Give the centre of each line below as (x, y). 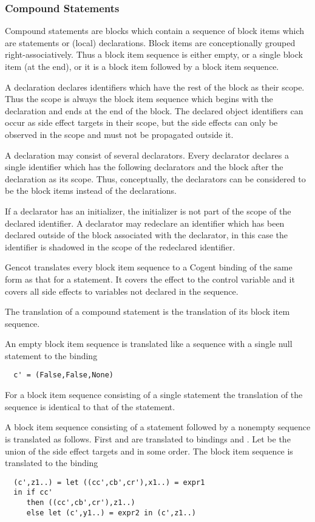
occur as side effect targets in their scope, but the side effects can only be (141, 122)
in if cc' (33, 493)
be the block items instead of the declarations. (91, 191)
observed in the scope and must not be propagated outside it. (119, 134)
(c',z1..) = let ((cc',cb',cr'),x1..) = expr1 (109, 482)
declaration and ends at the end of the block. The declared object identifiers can (154, 110)
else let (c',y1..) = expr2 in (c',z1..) (111, 513)
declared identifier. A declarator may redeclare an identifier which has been (145, 223)
